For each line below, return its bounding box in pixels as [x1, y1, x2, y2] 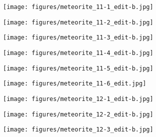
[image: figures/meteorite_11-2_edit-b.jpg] [3, 18, 153, 26]
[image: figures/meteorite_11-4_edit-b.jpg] [3, 49, 153, 56]
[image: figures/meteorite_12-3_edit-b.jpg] [3, 126, 153, 133]
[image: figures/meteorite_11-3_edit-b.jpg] [3, 34, 153, 41]
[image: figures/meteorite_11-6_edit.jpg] [3, 80, 146, 87]
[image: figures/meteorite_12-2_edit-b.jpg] [3, 110, 153, 118]
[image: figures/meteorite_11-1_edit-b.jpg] [3, 3, 153, 10]
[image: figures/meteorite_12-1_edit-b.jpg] [3, 95, 153, 102]
